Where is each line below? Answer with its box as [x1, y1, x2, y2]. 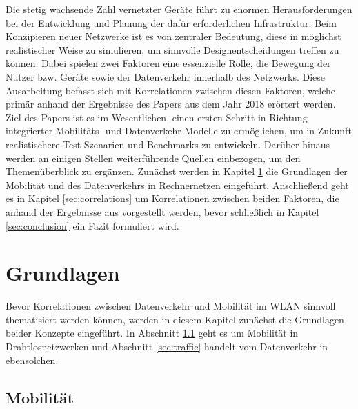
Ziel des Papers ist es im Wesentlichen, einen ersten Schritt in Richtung [6, 110, 308, 124]
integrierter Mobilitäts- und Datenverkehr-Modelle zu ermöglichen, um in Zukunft [6, 123, 352, 138]
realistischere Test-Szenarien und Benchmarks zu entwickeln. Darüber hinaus [6, 137, 330, 151]
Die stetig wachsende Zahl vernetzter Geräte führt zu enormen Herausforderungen [6, 2, 352, 16]
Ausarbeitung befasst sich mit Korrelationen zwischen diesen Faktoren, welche [6, 83, 335, 97]
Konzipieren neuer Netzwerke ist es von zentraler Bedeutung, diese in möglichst [6, 29, 341, 43]
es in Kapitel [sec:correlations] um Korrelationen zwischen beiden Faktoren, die [6, 191, 339, 206]
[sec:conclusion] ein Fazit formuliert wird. [6, 218, 179, 232]
